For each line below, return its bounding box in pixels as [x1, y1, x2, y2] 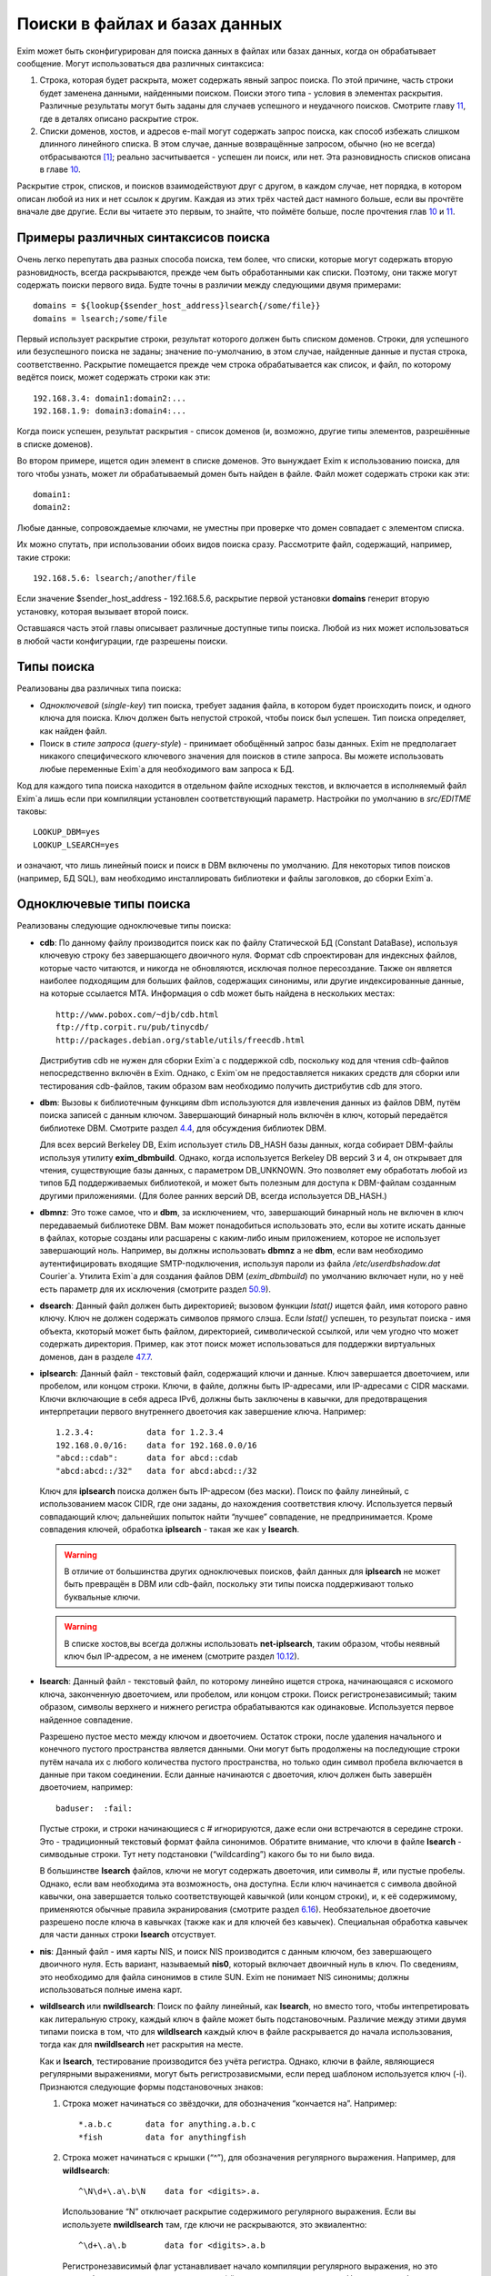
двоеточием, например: [39, 1782, 134, 1793]
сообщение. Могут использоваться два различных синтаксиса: [16, 57, 265, 68]
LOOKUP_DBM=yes [33, 827, 101, 838]
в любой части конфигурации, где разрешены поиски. [16, 635, 228, 646]
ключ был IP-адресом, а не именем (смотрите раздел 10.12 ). [64, 1651, 300, 1661]
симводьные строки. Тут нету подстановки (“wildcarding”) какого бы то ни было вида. [39, 1849, 376, 1860]
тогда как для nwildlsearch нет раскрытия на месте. [39, 2039, 244, 2050]
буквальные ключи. [64, 1591, 141, 1602]
